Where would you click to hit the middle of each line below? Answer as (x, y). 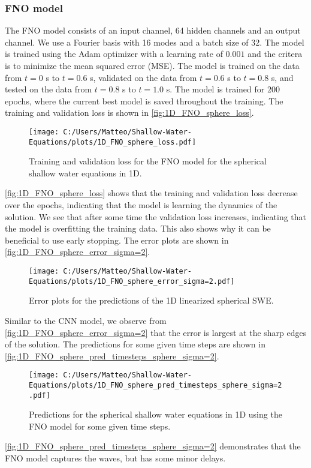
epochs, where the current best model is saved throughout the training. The (144, 100)
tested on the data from (49, 89)
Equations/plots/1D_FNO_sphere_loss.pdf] (113, 142)
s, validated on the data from (144, 77)
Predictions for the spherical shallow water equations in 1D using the (155, 414)
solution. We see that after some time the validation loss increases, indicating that (156, 216)
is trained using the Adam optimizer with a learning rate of (114, 54)
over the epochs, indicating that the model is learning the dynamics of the (141, 205)
